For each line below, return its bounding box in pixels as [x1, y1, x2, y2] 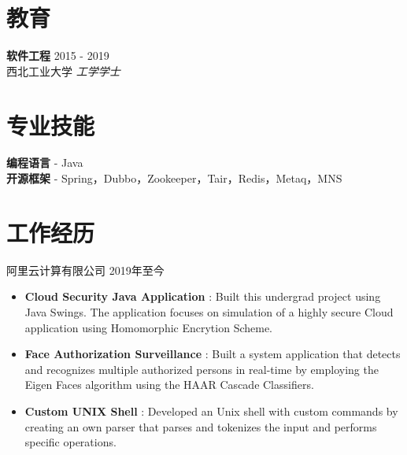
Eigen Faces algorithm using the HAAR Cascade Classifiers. [24, 376, 314, 393]
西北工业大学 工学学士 [6, 62, 120, 79]
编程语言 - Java [6, 154, 83, 171]
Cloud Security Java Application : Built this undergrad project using [24, 288, 381, 305]
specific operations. [24, 434, 117, 450]
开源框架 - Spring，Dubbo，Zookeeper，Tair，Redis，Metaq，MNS [6, 170, 342, 187]
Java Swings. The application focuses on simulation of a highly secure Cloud [24, 303, 394, 320]
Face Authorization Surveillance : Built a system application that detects [24, 346, 401, 362]
